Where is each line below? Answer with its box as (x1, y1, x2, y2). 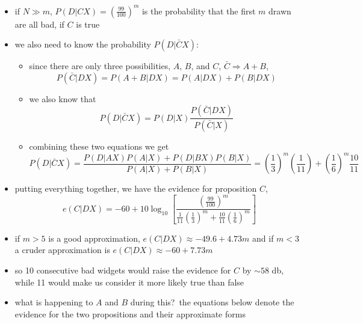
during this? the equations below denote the (130, 296, 294, 308)
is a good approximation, (48, 231, 140, 244)
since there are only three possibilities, (29, 60, 171, 72)
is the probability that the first (141, 4, 256, 17)
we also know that (29, 92, 96, 105)
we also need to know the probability (14, 38, 151, 50)
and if (252, 231, 274, 244)
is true (76, 17, 100, 30)
